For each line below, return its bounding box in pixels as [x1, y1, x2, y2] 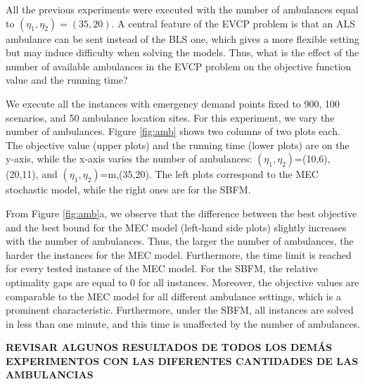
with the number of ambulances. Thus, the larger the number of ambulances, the [6, 233, 354, 248]
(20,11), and [6, 167, 58, 181]
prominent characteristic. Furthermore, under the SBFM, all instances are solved [6, 302, 354, 317]
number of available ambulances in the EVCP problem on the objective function [6, 58, 352, 73]
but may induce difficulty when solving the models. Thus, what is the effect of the [6, 45, 359, 60]
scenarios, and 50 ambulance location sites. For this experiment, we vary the [6, 110, 335, 124]
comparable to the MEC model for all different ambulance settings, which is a [6, 288, 341, 303]
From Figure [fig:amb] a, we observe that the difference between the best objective [6, 205, 357, 220]
